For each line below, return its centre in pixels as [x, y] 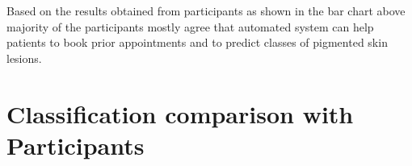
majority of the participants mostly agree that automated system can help [190, 26]
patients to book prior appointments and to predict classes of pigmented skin [197, 42]
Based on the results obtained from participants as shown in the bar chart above [206, 10]
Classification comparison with [180, 113]
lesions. [24, 58]
